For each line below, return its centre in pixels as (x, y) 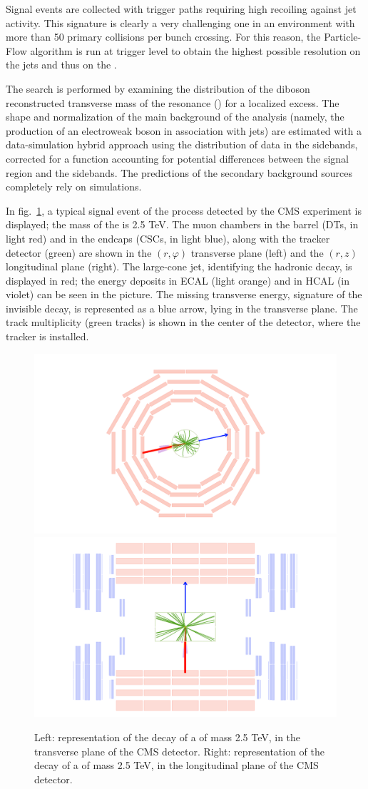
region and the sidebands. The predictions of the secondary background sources (179, 172)
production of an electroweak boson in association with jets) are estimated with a (184, 130)
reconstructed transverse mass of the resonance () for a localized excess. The (173, 102)
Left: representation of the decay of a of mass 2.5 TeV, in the (168, 737)
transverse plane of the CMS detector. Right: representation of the (180, 751)
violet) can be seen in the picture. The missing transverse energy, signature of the (184, 294)
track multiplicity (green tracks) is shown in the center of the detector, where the (183, 322)
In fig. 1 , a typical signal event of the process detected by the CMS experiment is (184, 210)
